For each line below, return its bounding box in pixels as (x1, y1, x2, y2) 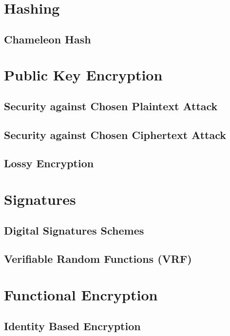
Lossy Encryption (4, 156, 94, 171)
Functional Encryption (4, 285, 158, 304)
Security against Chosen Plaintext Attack (4, 98, 218, 113)
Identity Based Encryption (4, 318, 141, 333)
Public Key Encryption (4, 65, 163, 85)
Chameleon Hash (4, 31, 91, 46)
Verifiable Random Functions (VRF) (4, 251, 192, 266)
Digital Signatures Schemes (4, 222, 144, 237)
